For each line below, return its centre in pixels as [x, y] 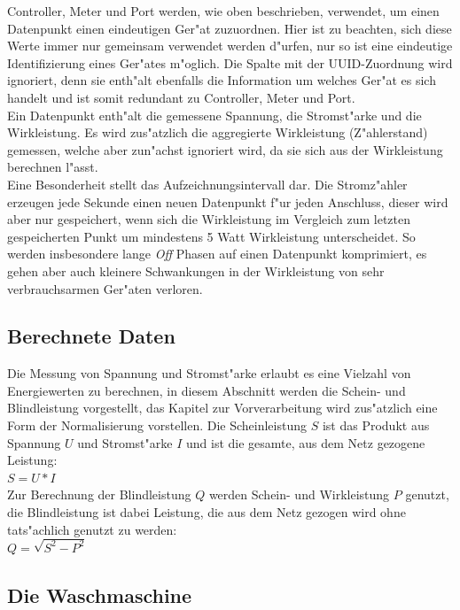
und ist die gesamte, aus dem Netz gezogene [306, 442]
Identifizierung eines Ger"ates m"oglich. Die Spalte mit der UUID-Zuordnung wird [230, 62]
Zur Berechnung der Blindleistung [99, 494]
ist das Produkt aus [376, 425]
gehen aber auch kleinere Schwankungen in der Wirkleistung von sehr [196, 270]
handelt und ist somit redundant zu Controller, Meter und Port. [181, 97]
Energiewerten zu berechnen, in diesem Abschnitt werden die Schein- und [207, 390]
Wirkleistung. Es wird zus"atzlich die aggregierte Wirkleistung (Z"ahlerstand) [218, 132]
